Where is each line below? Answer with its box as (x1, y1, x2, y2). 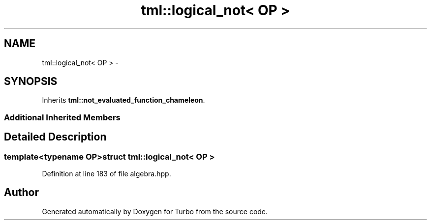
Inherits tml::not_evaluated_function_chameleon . (42, 96, 205, 105)
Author (4, 186, 39, 199)
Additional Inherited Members (4, 112, 121, 122)
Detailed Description (4, 131, 107, 143)
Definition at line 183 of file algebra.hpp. (42, 169, 171, 178)
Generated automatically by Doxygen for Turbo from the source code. (42, 207, 268, 216)
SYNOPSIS (4, 75, 58, 88)
